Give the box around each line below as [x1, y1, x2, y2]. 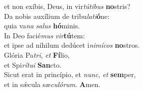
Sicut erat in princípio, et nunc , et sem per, [4, 69, 136, 80]
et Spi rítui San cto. [4, 59, 62, 70]
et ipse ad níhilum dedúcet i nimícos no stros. [4, 40, 140, 50]
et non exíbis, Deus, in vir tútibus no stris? [4, 1, 131, 11]
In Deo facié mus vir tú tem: [4, 30, 85, 40]
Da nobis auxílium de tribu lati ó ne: [4, 10, 110, 21]
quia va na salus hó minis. [4, 20, 80, 31]
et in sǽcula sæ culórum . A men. [4, 79, 101, 89]
